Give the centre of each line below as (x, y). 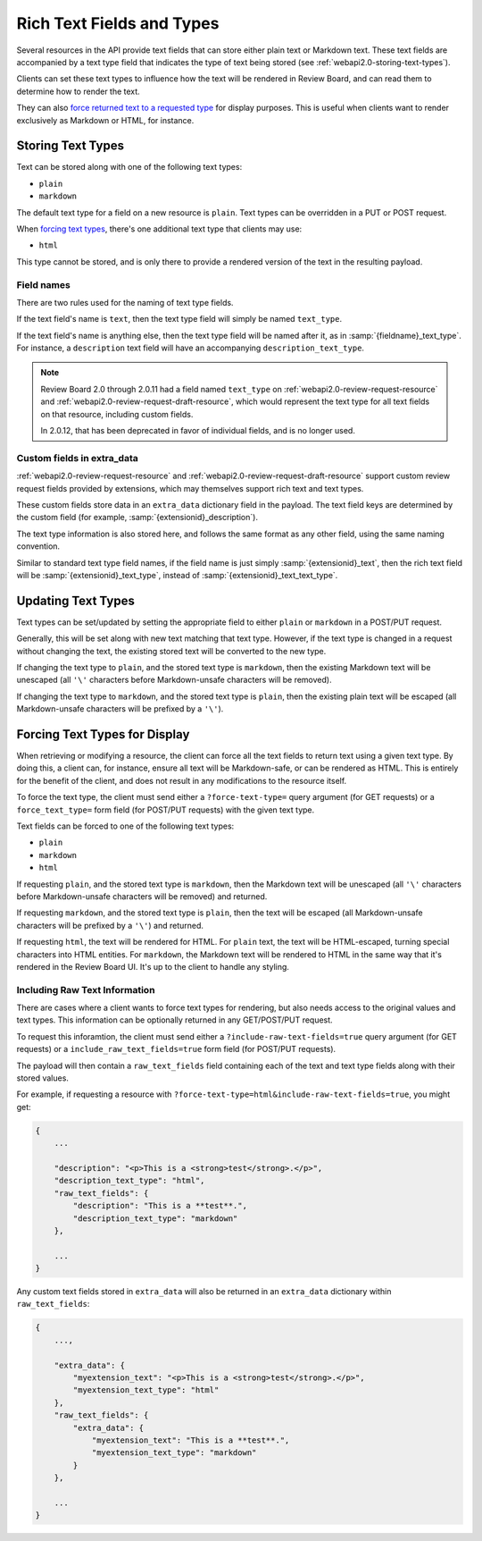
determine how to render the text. (78, 91)
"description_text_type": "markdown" (155, 1218)
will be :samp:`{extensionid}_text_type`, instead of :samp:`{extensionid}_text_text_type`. (177, 575)
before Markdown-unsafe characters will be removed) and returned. (142, 896)
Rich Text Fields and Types (118, 23)
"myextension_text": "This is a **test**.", (191, 1440)
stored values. (42, 1078)
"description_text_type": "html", (129, 1181)
